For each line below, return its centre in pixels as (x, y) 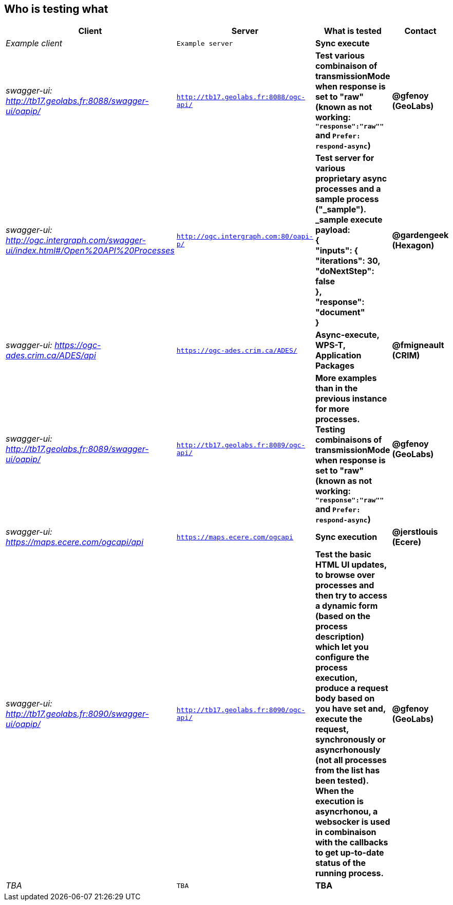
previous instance (351, 399)
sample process (347, 199)
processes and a (348, 189)
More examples (346, 378)
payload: (333, 230)
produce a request (352, 688)
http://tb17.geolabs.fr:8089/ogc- (241, 445)
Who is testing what (56, 9)
